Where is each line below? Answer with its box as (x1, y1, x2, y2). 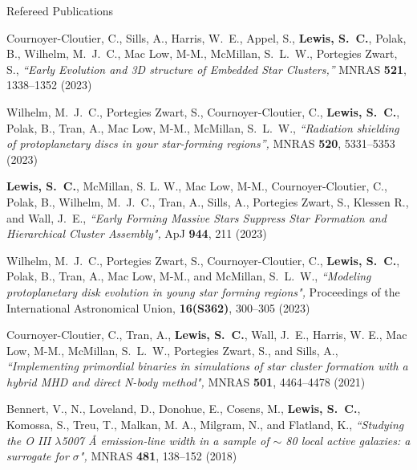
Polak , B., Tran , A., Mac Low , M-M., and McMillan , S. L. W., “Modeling (6, 268, 371, 284)
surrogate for (6, 448, 69, 464)
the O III (6, 431, 51, 448)
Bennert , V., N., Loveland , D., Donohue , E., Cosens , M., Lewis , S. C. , (6, 400, 361, 417)
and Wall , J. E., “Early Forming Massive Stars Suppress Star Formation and (6, 209, 387, 226)
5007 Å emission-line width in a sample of (61, 431, 269, 448)
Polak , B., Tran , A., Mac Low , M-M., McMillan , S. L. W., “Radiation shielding (6, 119, 399, 136)
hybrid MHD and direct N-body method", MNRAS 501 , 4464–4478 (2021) (6, 373, 366, 390)
